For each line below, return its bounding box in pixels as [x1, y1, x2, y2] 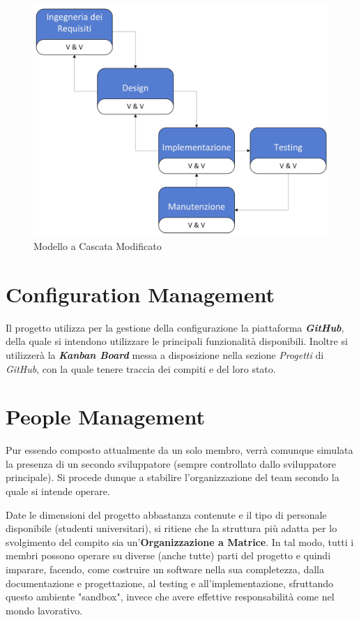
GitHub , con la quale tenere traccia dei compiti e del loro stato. [6, 361, 276, 376]
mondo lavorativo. [6, 603, 83, 617]
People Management [6, 402, 205, 431]
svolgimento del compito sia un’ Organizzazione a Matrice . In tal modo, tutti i [6, 534, 354, 549]
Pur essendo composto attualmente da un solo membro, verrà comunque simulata [6, 443, 353, 457]
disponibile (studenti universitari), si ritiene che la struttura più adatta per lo [6, 521, 337, 536]
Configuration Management [6, 279, 275, 308]
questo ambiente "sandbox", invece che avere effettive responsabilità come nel [6, 589, 335, 604]
